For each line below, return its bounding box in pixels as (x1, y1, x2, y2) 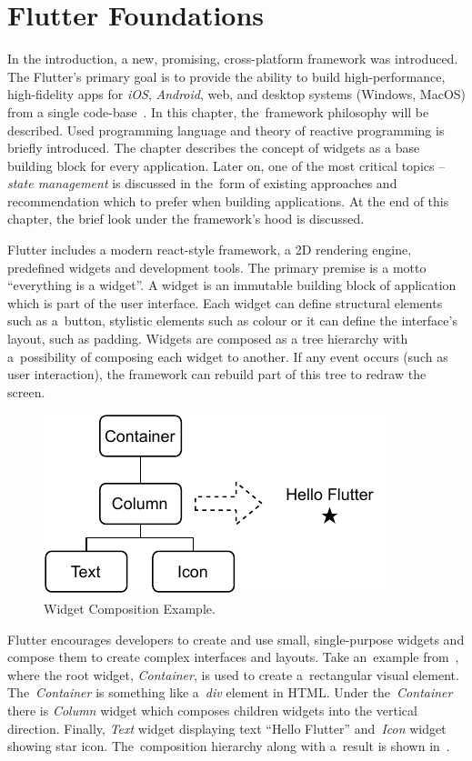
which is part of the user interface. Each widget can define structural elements (7, 293, 443, 312)
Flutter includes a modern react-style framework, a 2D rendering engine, (7, 240, 412, 259)
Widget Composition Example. (44, 599, 216, 617)
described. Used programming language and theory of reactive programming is (7, 120, 445, 139)
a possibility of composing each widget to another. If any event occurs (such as (7, 346, 448, 365)
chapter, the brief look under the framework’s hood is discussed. (7, 209, 365, 228)
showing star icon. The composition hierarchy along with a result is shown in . (7, 736, 450, 756)
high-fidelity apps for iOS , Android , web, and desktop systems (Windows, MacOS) (7, 85, 467, 104)
